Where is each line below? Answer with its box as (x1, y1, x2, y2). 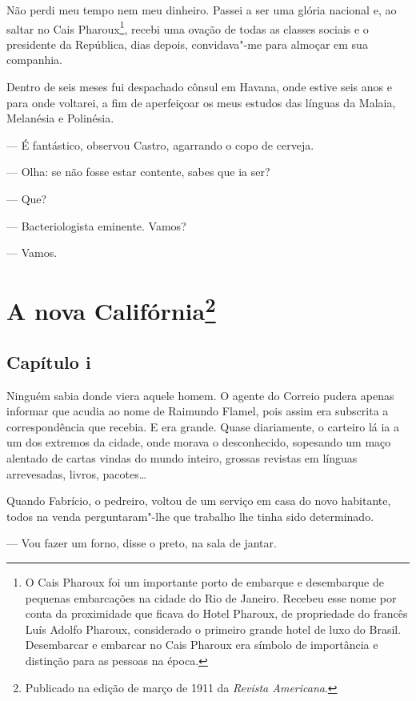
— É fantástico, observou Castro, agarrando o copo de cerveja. (6, 136, 314, 153)
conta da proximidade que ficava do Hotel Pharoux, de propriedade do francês (25, 605, 408, 622)
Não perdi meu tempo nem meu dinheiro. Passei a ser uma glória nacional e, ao (6, 2, 397, 18)
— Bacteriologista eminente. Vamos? (6, 217, 186, 234)
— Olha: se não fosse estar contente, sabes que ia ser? (6, 163, 270, 180)
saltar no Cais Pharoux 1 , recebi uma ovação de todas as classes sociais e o (6, 18, 369, 37)
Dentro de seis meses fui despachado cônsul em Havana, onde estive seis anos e (6, 78, 392, 95)
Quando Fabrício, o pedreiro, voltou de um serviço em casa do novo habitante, (6, 492, 391, 509)
